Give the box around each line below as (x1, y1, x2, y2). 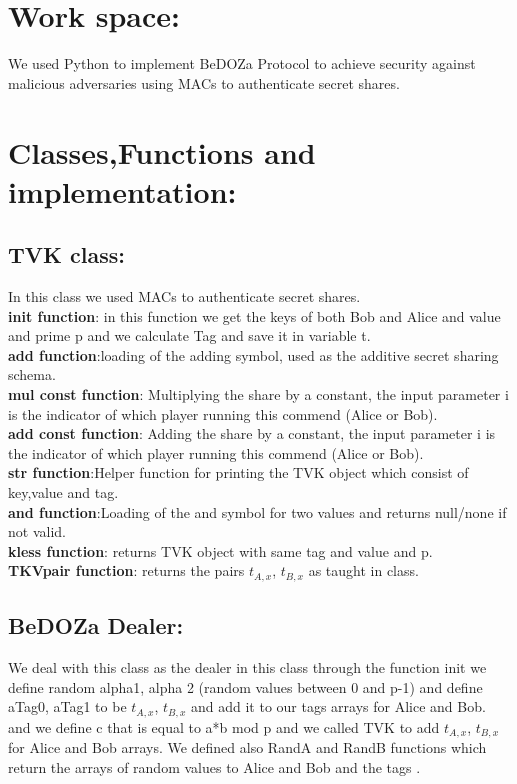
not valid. (8, 521, 66, 542)
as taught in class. (308, 560, 419, 581)
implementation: (8, 170, 237, 211)
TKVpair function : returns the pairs (8, 560, 245, 581)
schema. (8, 364, 56, 385)
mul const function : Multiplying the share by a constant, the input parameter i (8, 384, 509, 405)
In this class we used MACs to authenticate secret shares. (8, 286, 361, 307)
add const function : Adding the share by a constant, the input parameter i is (8, 423, 496, 444)
